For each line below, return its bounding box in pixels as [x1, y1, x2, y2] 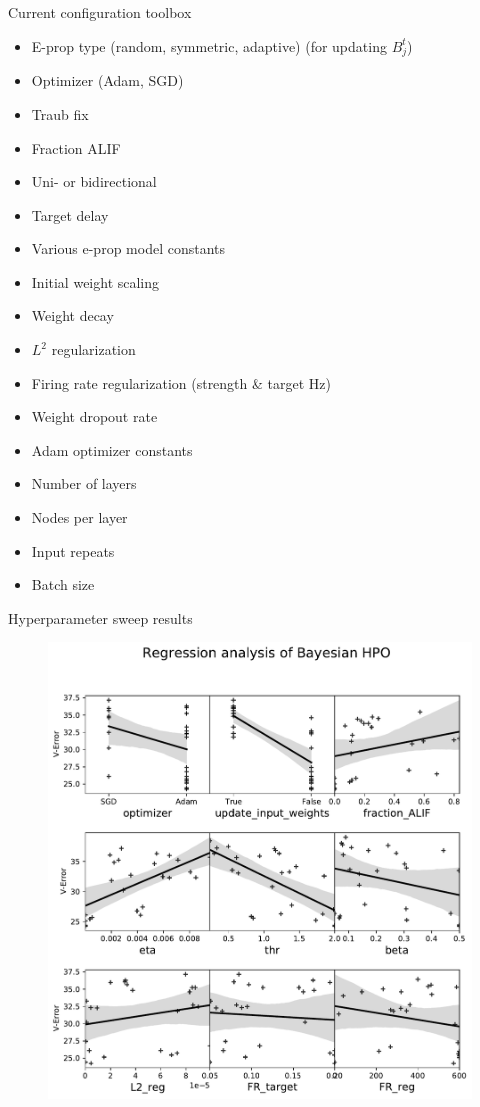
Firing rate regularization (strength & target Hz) [31, 372, 331, 393]
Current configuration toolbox [8, 2, 192, 22]
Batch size [31, 574, 95, 595]
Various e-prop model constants [31, 238, 225, 259]
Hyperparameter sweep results [8, 607, 193, 628]
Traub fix [31, 103, 89, 124]
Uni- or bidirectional [31, 171, 157, 192]
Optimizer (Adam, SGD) [31, 70, 184, 91]
